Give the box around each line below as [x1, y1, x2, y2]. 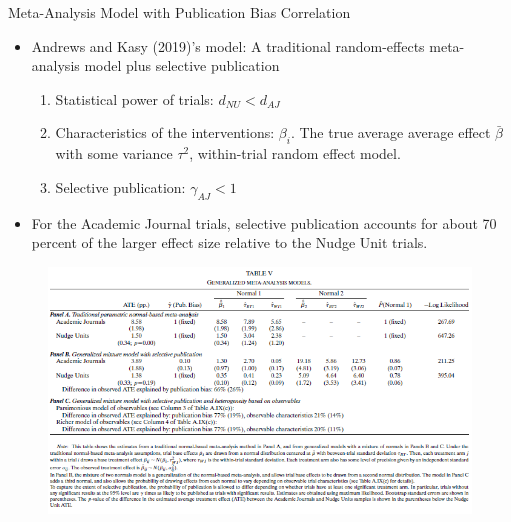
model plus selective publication [84, 55, 280, 76]
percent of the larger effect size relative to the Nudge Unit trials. [31, 232, 428, 253]
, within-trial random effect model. [189, 143, 401, 164]
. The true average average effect [290, 122, 491, 143]
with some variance [55, 143, 173, 164]
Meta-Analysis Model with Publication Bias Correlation [8, 2, 351, 22]
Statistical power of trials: [55, 88, 214, 109]
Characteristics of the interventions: [55, 122, 275, 143]
